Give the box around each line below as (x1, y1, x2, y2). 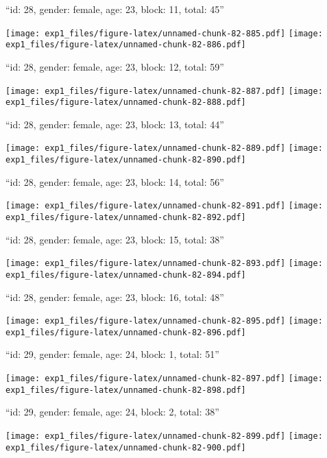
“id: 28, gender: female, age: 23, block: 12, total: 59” (5, 59, 224, 73)
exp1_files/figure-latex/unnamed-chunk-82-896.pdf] (5, 327, 246, 337)
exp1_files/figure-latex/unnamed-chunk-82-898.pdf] (5, 385, 246, 395)
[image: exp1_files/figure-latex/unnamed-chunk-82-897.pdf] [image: (5, 374, 323, 384)
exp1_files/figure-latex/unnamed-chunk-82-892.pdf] (5, 212, 246, 222)
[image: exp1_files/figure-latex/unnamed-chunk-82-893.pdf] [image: (5, 258, 323, 269)
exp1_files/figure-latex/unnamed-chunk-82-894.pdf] (5, 269, 246, 280)
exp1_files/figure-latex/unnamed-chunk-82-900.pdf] (5, 442, 246, 453)
